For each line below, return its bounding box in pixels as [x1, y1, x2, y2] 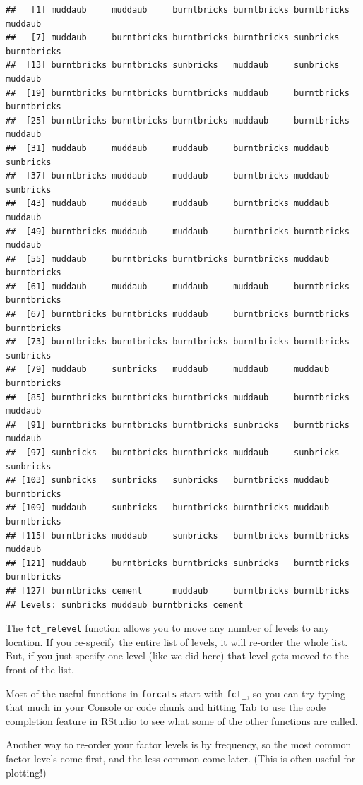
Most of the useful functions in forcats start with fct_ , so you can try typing [6, 685, 345, 700]
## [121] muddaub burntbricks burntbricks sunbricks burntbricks [6, 558, 350, 568]
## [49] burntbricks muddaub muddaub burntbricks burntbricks [6, 226, 350, 236]
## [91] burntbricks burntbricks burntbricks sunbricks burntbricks [6, 419, 350, 430]
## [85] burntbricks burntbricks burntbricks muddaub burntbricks [6, 392, 350, 402]
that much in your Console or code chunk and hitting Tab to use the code [6, 700, 326, 714]
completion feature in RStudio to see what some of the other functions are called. [6, 713, 358, 728]
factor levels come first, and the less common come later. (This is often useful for [6, 751, 356, 765]
